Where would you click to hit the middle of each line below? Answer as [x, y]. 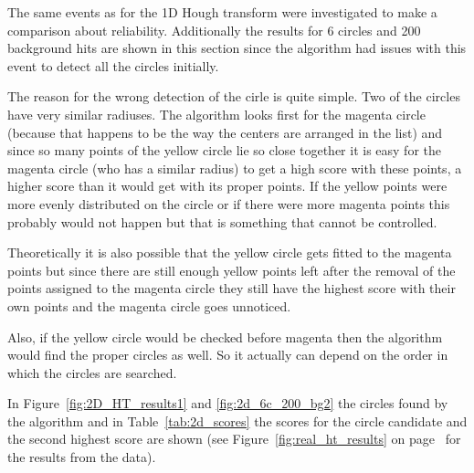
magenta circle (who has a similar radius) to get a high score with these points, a [235, 168]
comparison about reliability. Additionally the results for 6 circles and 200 [214, 30]
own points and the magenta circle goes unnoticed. [149, 305]
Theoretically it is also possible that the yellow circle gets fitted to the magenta [230, 252]
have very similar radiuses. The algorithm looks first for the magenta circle [216, 114]
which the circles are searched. [92, 372]
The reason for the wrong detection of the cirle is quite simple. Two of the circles [234, 96]
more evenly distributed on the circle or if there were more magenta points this [229, 203]
